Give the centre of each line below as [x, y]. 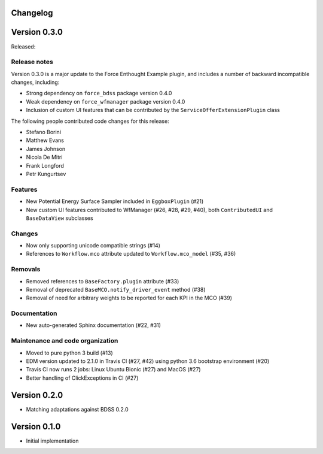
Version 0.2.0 [37, 395]
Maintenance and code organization [65, 341]
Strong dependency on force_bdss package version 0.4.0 [99, 93]
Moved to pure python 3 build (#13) [69, 353]
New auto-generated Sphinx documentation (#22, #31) [94, 325]
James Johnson [46, 149]
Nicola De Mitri [44, 157]
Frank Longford [45, 165]
